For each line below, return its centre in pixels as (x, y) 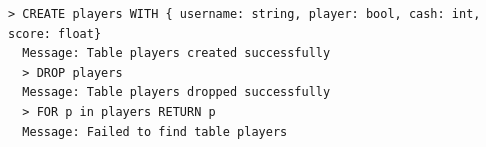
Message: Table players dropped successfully (176, 92)
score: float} (55, 33)
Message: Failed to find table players (155, 131)
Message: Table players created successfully (176, 53)
